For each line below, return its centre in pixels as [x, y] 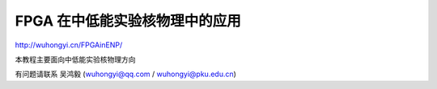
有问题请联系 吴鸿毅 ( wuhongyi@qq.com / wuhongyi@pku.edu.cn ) [125, 74]
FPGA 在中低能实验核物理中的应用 [128, 21]
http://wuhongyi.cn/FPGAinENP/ [69, 45]
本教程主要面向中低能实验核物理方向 [75, 59]
